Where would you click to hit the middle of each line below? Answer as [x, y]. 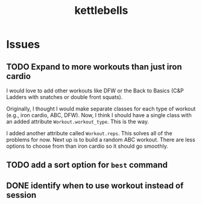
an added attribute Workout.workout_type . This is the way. [78, 122]
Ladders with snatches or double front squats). [65, 97]
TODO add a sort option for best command [87, 165]
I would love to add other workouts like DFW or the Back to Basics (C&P [95, 91]
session [21, 195]
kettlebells [101, 11]
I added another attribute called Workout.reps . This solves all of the [90, 133]
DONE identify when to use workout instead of [95, 186]
